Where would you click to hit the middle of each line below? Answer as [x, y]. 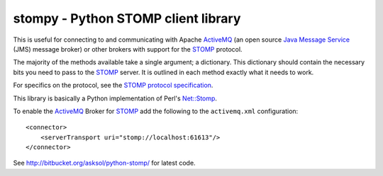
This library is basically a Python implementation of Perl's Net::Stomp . [115, 98]
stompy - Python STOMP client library [127, 18]
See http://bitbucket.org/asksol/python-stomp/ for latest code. [104, 163]
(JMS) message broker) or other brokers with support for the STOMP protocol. [128, 49]
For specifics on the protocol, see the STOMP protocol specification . [113, 86]
